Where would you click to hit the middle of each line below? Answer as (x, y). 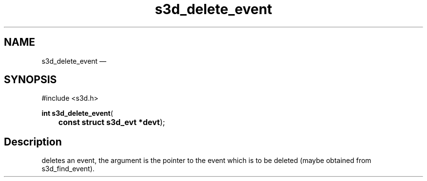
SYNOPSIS (30, 80)
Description (33, 142)
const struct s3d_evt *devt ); (112, 122)
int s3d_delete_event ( (77, 113)
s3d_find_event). (68, 169)
